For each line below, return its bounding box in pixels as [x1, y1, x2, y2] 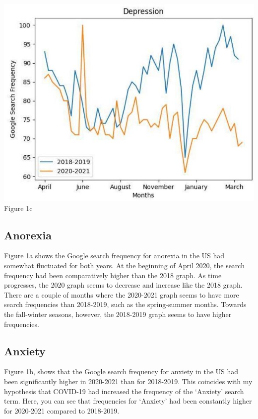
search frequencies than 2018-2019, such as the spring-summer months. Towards [4, 299, 247, 310]
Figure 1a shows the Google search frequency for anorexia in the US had [4, 250, 225, 261]
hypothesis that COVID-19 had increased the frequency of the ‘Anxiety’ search [4, 386, 244, 396]
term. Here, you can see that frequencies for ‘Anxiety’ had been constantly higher [4, 396, 252, 406]
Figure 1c [4, 203, 33, 213]
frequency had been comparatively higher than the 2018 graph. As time [4, 270, 222, 280]
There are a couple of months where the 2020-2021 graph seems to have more [4, 289, 239, 300]
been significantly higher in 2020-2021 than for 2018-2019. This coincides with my [4, 376, 253, 387]
